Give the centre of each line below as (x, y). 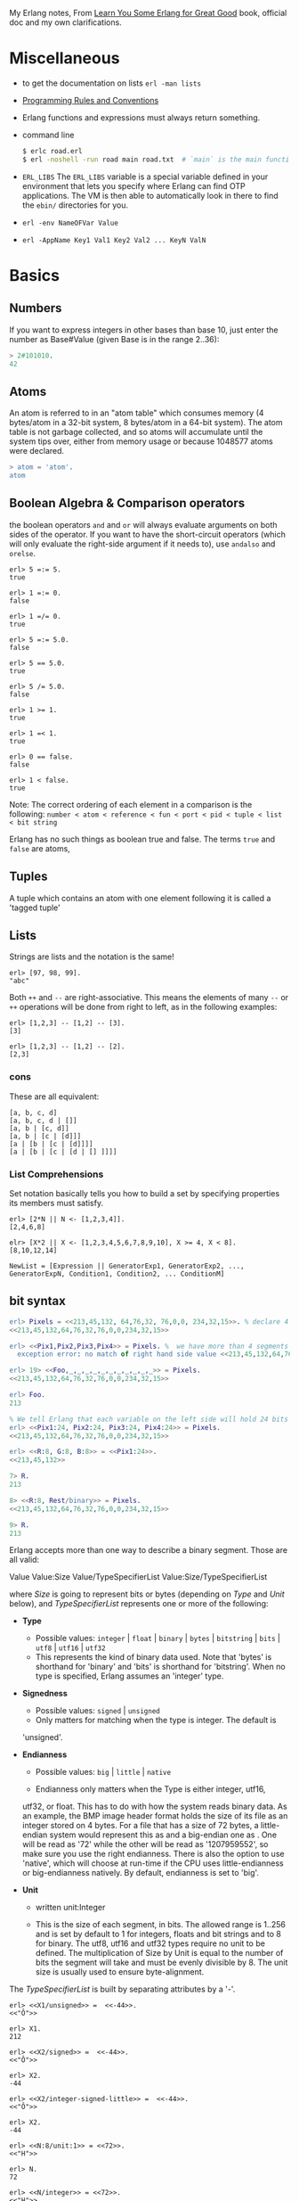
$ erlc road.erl (52, 151)
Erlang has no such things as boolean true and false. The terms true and (142, 839)
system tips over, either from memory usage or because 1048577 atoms (141, 441)
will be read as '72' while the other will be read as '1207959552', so (145, 1844)
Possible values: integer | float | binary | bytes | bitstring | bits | (158, 1638)
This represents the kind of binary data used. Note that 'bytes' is (154, 1657)
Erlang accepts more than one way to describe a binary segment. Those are (148, 1550)
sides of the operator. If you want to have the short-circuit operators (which (148, 534)
